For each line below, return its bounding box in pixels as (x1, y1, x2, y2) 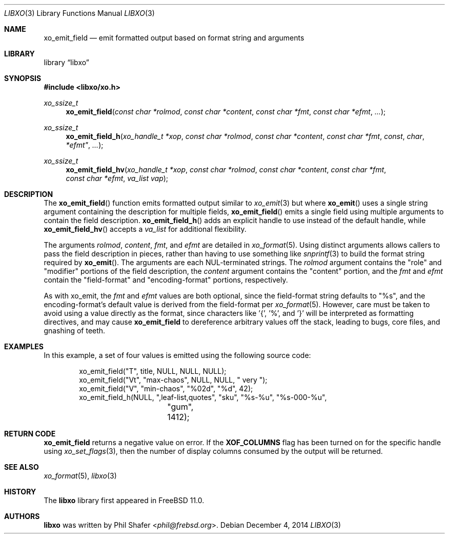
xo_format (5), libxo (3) (44, 471, 117, 480)
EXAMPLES (4, 342, 44, 351)
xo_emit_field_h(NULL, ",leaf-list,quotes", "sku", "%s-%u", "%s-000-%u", (79, 393, 327, 402)
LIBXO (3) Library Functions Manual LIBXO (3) (4, 9, 155, 17)
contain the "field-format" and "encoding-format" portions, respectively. (44, 275, 288, 284)
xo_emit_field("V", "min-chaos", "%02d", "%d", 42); (79, 384, 253, 393)
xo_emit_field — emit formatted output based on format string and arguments (44, 33, 304, 42)
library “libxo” (44, 58, 89, 67)
